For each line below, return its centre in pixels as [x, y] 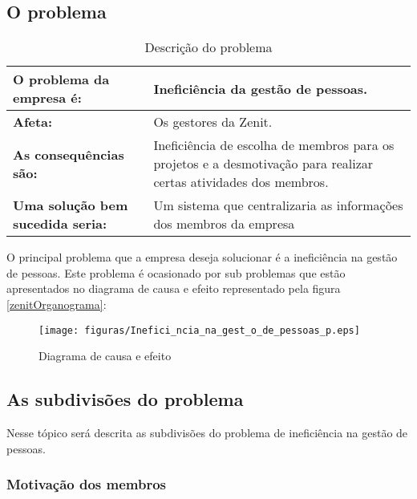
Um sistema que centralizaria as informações [278, 205]
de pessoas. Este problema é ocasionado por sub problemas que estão [176, 272]
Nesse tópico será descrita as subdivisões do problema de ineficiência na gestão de [207, 433]
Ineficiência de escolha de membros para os [274, 145]
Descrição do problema [208, 47]
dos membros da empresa [224, 224]
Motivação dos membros [87, 484]
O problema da [61, 79]
